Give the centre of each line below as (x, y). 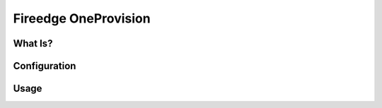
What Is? (33, 43)
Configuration (45, 66)
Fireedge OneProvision (82, 18)
